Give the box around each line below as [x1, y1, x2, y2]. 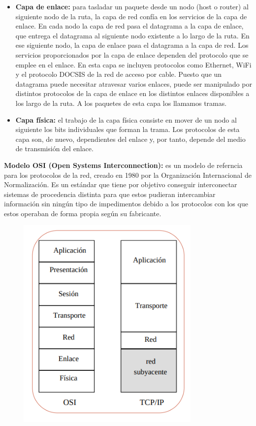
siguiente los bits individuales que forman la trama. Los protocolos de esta [15, 124, 240, 134]
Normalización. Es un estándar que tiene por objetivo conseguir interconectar [4, 179, 237, 190]
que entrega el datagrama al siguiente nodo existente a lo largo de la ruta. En [15, 30, 250, 40]
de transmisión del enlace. [15, 143, 94, 154]
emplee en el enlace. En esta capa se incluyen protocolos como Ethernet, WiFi [15, 59, 252, 69]
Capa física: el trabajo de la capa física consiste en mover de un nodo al [15, 114, 237, 125]
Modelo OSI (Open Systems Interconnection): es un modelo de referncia [4, 160, 243, 170]
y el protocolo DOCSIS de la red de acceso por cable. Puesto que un [15, 69, 222, 79]
